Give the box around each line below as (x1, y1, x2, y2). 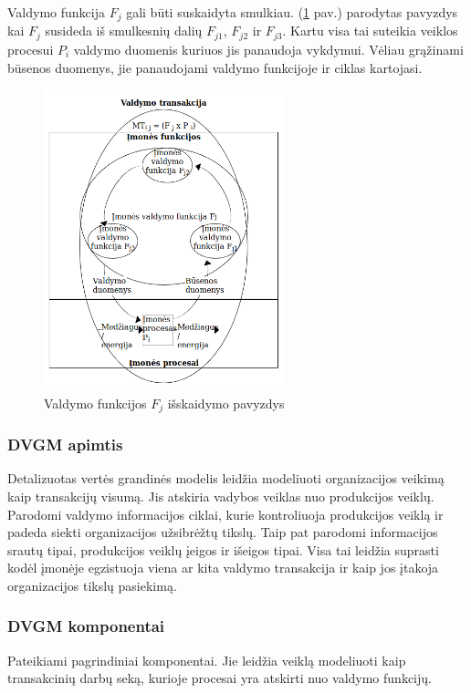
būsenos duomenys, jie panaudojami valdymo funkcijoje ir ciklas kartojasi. (7, 57, 423, 77)
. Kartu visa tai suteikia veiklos (282, 21, 458, 40)
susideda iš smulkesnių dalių (45, 21, 203, 40)
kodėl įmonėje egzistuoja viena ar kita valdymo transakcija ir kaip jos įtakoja (7, 558, 439, 577)
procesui (7, 39, 54, 58)
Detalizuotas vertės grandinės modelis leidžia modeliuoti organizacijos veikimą (7, 469, 445, 488)
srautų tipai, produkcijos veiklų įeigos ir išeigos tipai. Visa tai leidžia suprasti (7, 540, 439, 559)
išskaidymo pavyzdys (167, 393, 285, 412)
